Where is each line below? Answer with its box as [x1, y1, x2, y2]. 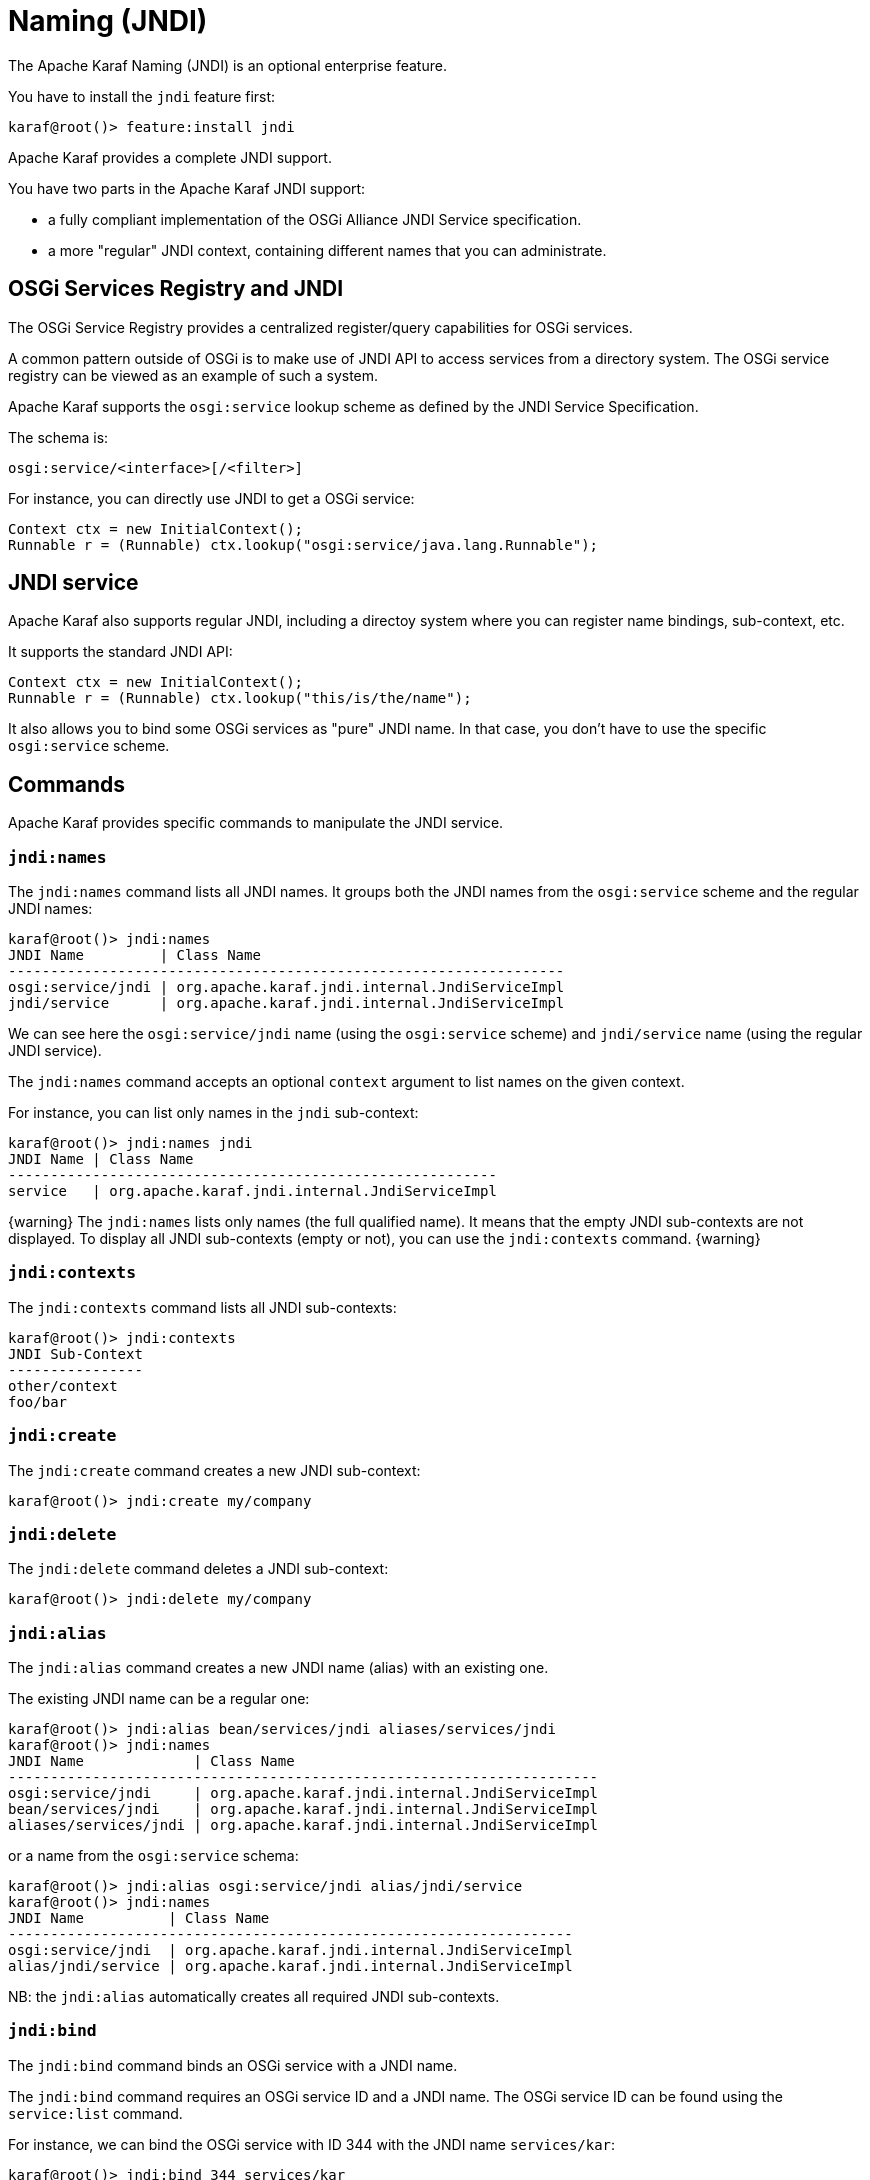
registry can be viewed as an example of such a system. [8, 366, 379, 384]
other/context [8, 1377, 118, 1394]
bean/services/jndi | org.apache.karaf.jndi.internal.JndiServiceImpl [8, 1801, 599, 1818]
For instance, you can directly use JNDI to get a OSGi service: [8, 489, 415, 507]
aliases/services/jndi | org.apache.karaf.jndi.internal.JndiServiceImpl [8, 1817, 599, 1834]
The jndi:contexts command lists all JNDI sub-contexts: [8, 1298, 397, 1316]
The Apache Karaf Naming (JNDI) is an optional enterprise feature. [8, 56, 447, 74]
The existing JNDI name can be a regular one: [8, 1690, 310, 1708]
